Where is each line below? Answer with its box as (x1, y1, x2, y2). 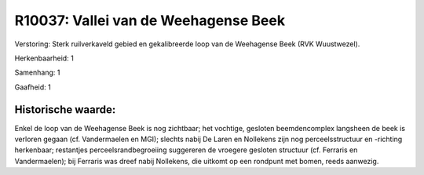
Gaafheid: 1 (14, 82, 51, 92)
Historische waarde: (14, 103, 116, 116)
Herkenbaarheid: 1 (14, 53, 74, 63)
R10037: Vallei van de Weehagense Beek (14, 12, 286, 29)
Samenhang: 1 (14, 67, 60, 78)
